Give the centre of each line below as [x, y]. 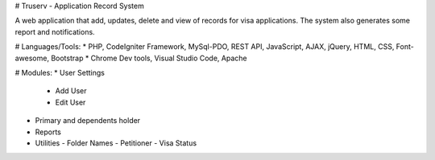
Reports [48, 132]
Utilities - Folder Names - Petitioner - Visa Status [116, 143]
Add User [71, 91]
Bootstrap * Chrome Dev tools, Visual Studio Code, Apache [149, 58]
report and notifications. [55, 31]
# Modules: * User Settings [60, 72]
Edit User [70, 102]
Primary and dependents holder [88, 121]
